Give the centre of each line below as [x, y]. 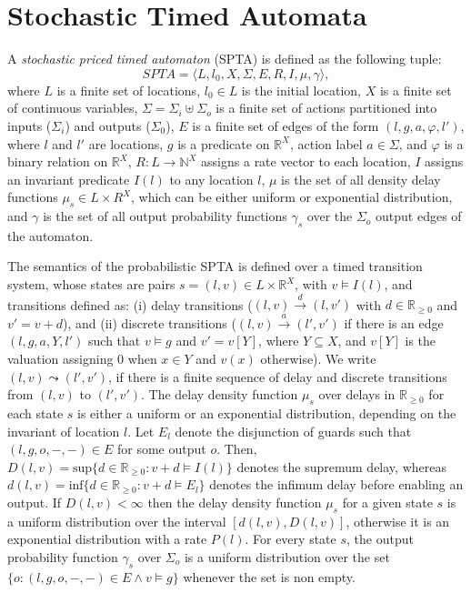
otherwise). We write [318, 359]
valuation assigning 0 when [82, 359]
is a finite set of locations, [129, 90]
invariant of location [64, 431]
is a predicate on [224, 143]
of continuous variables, [73, 108]
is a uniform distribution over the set [287, 556]
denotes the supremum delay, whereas [341, 466]
